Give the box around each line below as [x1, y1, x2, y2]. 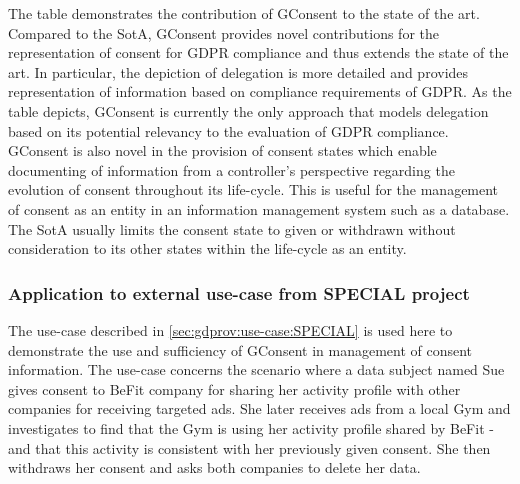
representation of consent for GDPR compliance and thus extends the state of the [8, 42, 509, 63]
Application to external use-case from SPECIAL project [8, 280, 470, 305]
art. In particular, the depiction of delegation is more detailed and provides [8, 61, 469, 82]
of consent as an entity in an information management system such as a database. [8, 198, 510, 219]
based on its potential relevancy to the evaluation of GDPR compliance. [8, 120, 449, 141]
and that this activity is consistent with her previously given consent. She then [8, 437, 491, 458]
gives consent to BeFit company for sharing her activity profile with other [8, 378, 461, 399]
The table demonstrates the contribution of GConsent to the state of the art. [8, 3, 480, 23]
